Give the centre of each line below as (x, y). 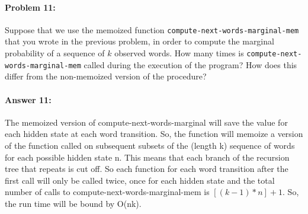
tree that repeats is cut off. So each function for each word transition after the (147, 169)
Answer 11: (28, 99)
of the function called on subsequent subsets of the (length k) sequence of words (150, 145)
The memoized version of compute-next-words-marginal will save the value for (146, 122)
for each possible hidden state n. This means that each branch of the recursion (147, 157)
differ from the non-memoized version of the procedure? (106, 76)
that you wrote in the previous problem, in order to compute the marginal (139, 41)
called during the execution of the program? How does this (190, 64)
